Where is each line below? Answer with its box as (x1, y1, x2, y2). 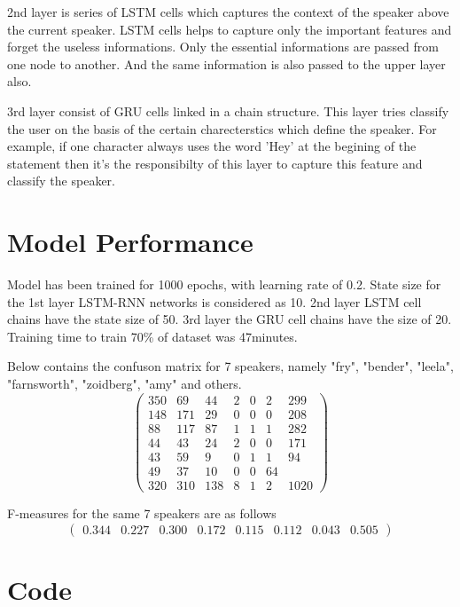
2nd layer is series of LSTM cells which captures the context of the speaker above (7, 3, 449, 20)
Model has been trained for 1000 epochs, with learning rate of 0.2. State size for (7, 275, 441, 294)
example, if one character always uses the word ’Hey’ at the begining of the (7, 137, 417, 155)
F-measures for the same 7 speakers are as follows (7, 503, 277, 522)
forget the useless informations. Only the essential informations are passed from (7, 37, 439, 56)
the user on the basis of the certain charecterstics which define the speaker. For (7, 119, 437, 138)
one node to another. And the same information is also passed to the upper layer (7, 54, 446, 73)
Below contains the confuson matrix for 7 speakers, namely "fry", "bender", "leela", (7, 357, 454, 375)
